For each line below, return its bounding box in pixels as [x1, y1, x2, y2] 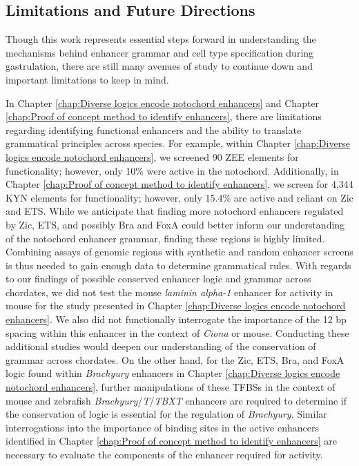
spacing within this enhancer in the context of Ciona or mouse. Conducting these [6, 325, 349, 340]
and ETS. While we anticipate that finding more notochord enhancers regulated [6, 204, 344, 218]
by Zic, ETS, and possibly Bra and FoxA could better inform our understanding [6, 217, 345, 231]
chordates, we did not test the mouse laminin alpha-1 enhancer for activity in [6, 284, 333, 299]
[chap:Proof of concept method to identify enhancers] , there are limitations [6, 109, 322, 124]
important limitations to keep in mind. [6, 72, 169, 86]
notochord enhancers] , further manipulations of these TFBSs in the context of [6, 380, 336, 394]
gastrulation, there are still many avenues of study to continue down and [6, 59, 313, 73]
